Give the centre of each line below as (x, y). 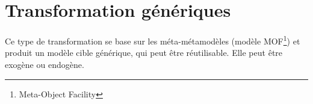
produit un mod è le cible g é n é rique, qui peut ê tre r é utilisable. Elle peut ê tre (144, 53)
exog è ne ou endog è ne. (45, 64)
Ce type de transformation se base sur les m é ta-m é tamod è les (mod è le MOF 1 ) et (153, 40)
